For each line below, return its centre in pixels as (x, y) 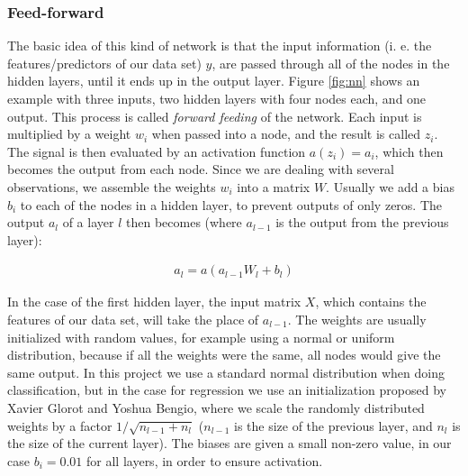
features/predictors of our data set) (104, 63)
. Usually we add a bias (390, 186)
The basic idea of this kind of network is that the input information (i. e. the (220, 46)
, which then (409, 151)
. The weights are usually (357, 319)
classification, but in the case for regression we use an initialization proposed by (227, 390)
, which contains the (371, 302)
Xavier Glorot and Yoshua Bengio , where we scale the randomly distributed (216, 407)
